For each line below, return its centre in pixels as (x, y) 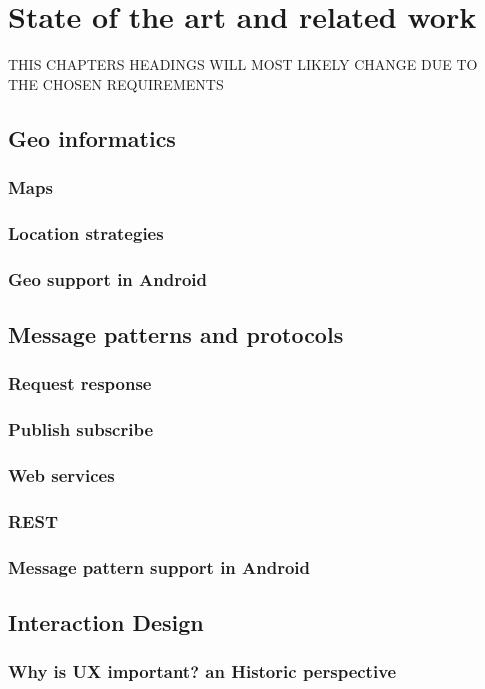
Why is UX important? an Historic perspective (202, 671)
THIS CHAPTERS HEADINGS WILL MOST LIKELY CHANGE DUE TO (243, 64)
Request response (80, 383)
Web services (61, 475)
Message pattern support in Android (159, 566)
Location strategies (86, 232)
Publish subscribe (81, 429)
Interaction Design (106, 622)
